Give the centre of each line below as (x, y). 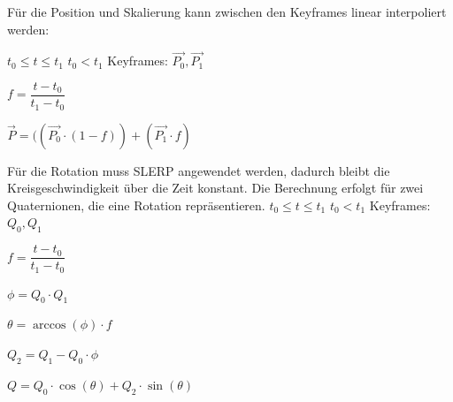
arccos (50, 326)
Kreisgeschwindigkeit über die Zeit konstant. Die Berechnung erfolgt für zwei (215, 188)
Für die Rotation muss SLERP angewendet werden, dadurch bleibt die (199, 170)
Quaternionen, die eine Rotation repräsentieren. (136, 205)
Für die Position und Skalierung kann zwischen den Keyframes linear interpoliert (227, 11)
